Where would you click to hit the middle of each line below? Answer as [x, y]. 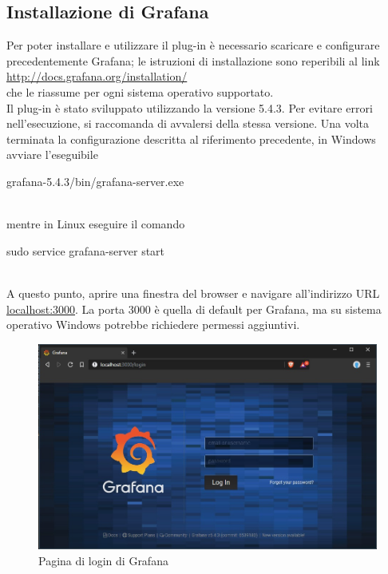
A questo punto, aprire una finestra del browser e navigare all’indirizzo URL [193, 293]
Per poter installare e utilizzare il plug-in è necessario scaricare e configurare [193, 45]
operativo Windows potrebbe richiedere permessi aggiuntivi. [153, 325]
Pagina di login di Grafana [103, 560]
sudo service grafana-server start [86, 250]
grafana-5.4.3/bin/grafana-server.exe [95, 181]
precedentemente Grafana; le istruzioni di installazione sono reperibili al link [193, 60]
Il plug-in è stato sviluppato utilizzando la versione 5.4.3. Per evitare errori [190, 107]
